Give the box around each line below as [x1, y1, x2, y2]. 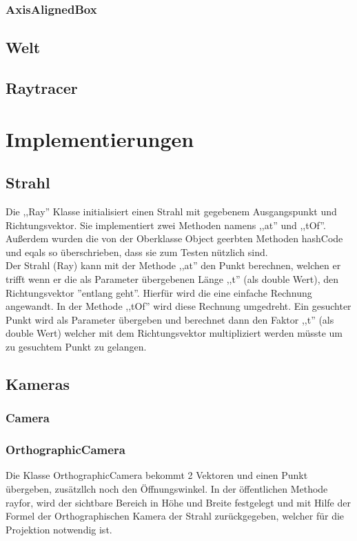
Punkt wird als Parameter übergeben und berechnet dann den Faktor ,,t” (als [6, 312, 334, 326]
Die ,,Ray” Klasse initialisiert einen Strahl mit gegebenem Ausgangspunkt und [6, 204, 337, 218]
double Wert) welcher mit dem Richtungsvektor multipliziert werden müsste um [6, 326, 343, 340]
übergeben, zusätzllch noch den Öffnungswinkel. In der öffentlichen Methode [6, 481, 328, 495]
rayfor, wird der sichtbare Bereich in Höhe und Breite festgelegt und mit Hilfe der [6, 495, 351, 509]
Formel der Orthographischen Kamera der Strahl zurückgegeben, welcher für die [6, 509, 345, 523]
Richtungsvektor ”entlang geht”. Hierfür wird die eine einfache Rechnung [6, 285, 312, 299]
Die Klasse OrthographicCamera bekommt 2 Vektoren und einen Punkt [6, 468, 308, 482]
